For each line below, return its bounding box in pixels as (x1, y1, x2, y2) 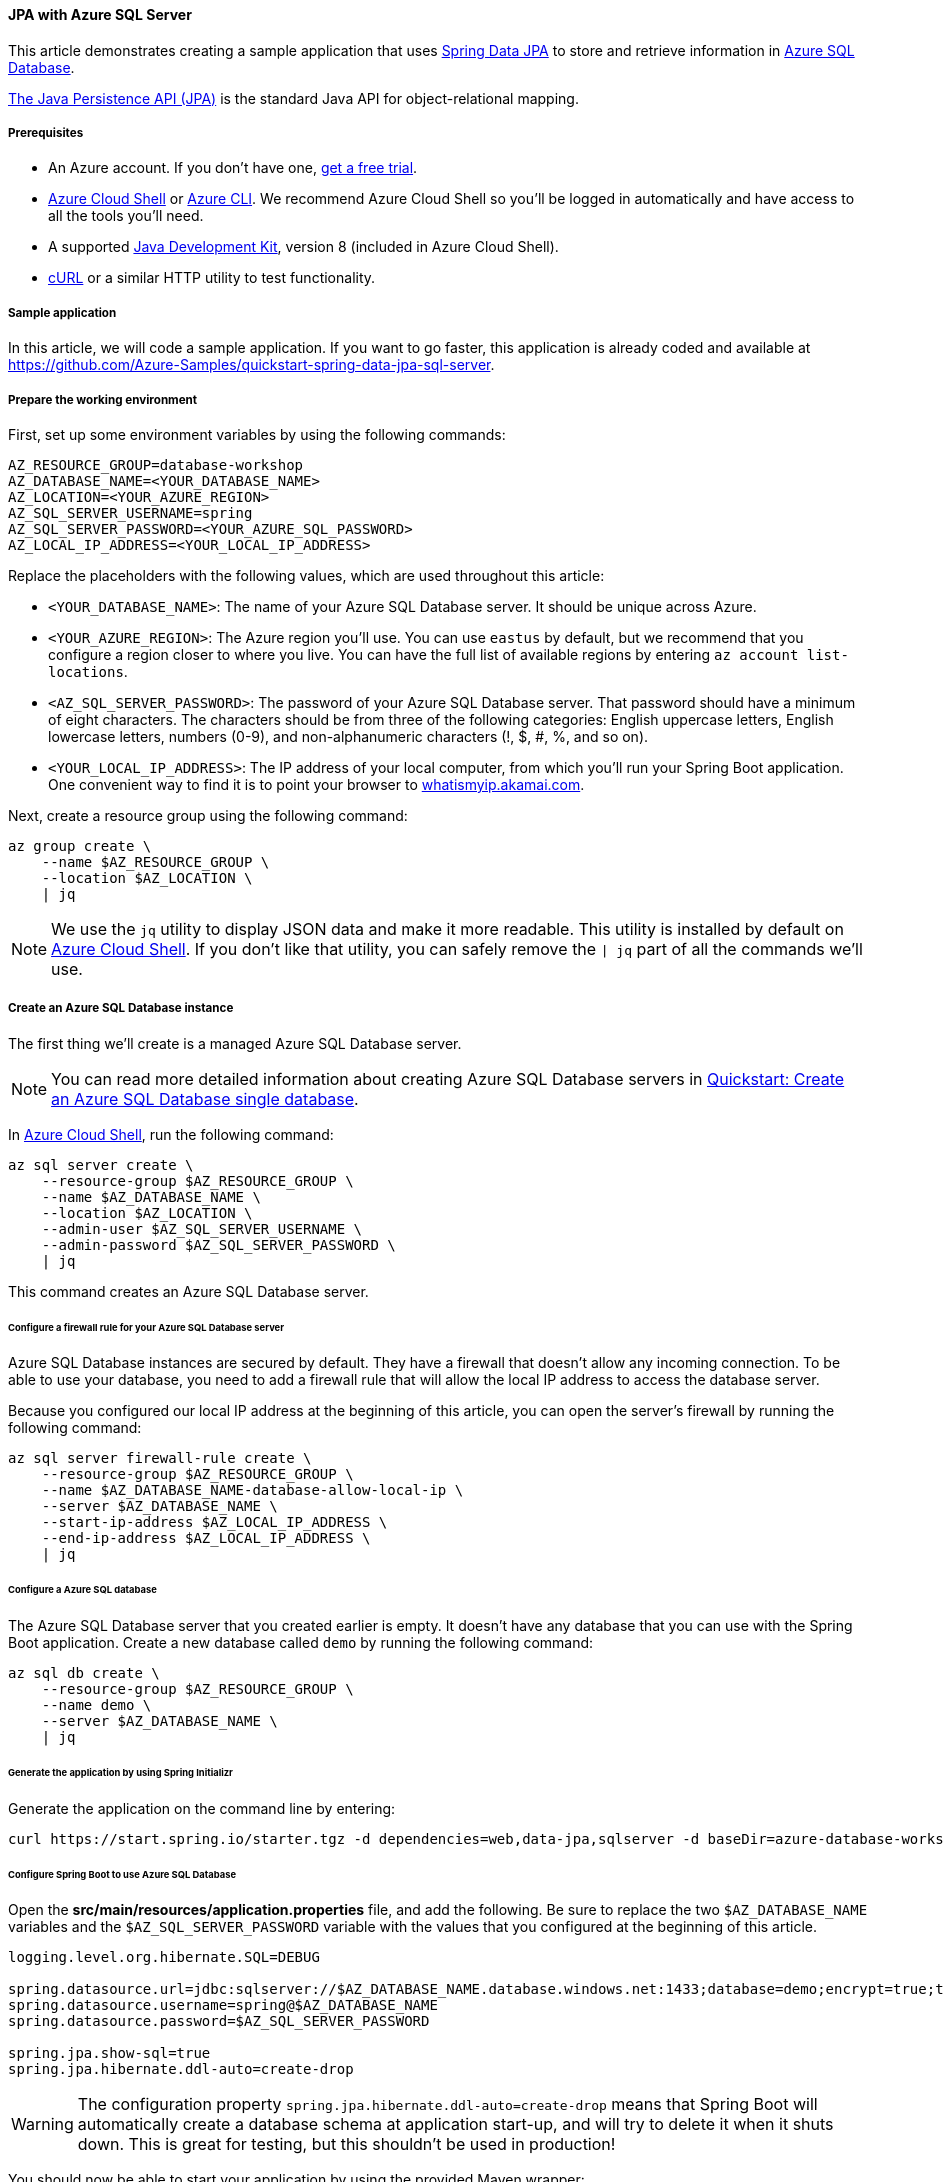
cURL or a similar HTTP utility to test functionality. (48, 269, 376, 287)
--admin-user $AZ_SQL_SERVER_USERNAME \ (41, 1220, 363, 1237)
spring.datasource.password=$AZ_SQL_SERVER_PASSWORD (8, 2013, 430, 2030)
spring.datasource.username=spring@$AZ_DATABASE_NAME (8, 1997, 438, 2014)
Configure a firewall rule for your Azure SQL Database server (8, 1321, 285, 1333)
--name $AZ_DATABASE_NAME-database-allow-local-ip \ (41, 1482, 464, 1499)
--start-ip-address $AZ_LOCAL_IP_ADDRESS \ (41, 1514, 388, 1531)
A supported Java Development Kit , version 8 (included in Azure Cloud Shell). (48, 238, 559, 256)
